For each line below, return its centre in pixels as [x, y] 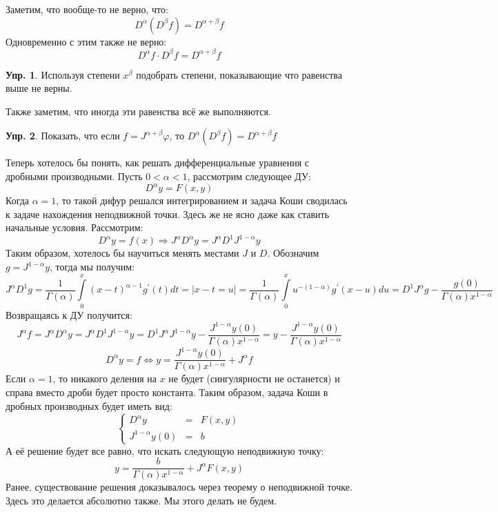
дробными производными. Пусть [74, 176]
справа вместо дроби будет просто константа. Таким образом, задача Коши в [167, 392]
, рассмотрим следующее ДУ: [249, 176]
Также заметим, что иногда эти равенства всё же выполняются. [138, 111]
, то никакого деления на [104, 378]
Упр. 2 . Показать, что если [63, 136]
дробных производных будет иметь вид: [89, 405]
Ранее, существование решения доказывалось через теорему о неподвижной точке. [179, 487]
